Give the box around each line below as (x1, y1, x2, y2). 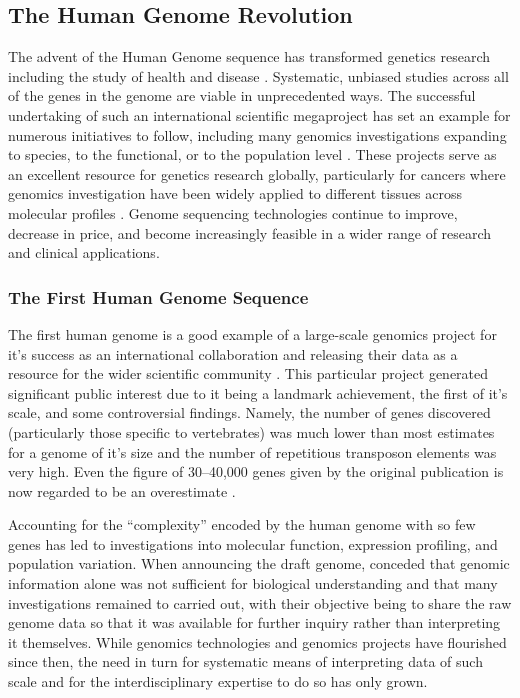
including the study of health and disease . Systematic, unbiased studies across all (8, 65, 509, 86)
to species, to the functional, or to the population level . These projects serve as (8, 144, 497, 165)
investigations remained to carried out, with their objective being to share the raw (8, 592, 512, 613)
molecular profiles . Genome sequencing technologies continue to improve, (8, 202, 458, 223)
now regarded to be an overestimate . (8, 480, 236, 501)
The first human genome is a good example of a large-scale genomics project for (8, 323, 497, 344)
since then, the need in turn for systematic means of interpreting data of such (8, 651, 483, 672)
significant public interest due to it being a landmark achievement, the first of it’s (8, 382, 508, 403)
